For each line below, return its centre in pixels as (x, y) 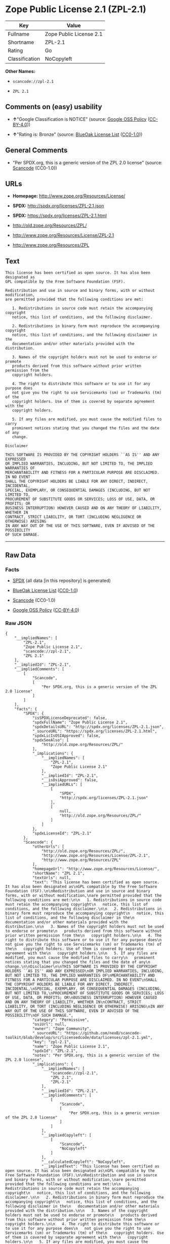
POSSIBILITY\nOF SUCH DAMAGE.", (39, 1016)
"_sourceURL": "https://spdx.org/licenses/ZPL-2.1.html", (95, 732)
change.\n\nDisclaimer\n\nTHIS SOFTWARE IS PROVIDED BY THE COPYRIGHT (81, 967)
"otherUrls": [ (48, 847)
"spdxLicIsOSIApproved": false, (66, 736)
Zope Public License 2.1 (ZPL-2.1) (76, 9)
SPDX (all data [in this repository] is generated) (62, 580)
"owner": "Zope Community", (62, 1029)
